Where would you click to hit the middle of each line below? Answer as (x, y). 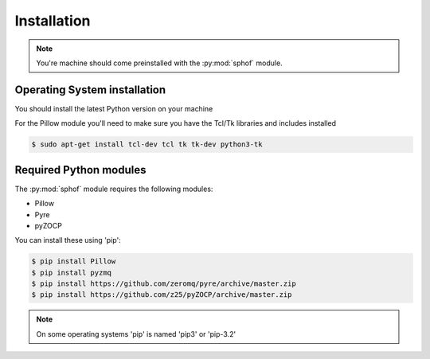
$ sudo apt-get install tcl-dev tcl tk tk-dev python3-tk (147, 144)
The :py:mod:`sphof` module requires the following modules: (114, 189)
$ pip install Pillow (74, 261)
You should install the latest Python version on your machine (114, 108)
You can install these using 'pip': (68, 240)
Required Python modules (80, 170)
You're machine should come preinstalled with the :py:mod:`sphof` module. (159, 63)
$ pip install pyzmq (71, 272)
